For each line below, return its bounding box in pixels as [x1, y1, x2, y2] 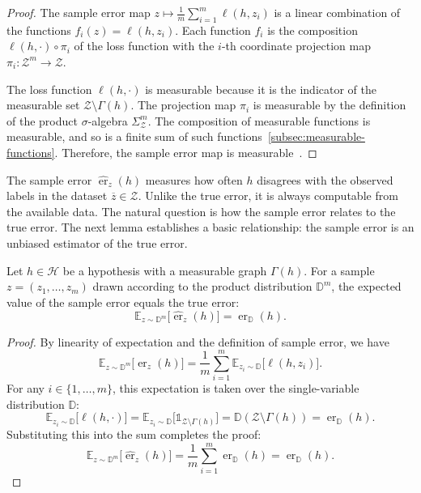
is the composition [267, 21, 358, 38]
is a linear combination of [274, 4, 401, 20]
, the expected [331, 278, 402, 295]
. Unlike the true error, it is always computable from [138, 187, 398, 204]
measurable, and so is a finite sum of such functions [6, 128, 262, 145]
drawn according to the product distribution [92, 278, 313, 295]
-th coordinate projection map [221, 37, 371, 54]
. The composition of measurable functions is [147, 112, 371, 129]
